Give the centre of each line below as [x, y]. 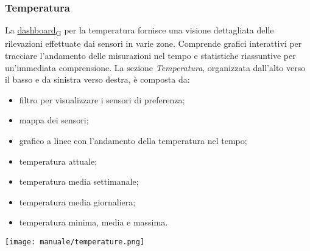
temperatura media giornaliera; [77, 201]
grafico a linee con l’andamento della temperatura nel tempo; [133, 140]
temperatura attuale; [58, 161]
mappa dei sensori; [54, 120]
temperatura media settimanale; [79, 181]
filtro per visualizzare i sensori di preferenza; [102, 99]
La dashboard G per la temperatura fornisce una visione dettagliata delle [139, 31]
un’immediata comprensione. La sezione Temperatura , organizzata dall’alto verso [155, 67]
